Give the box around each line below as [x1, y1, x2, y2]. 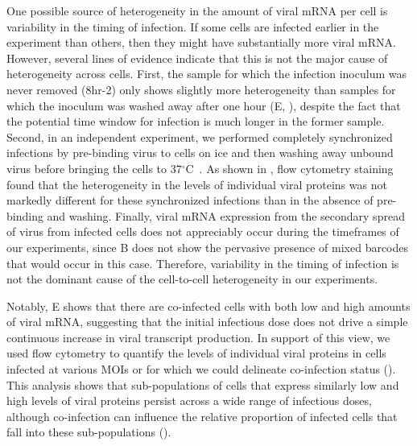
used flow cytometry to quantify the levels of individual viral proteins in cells [6, 345, 386, 361]
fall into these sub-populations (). [6, 423, 171, 440]
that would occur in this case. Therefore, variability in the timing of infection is [6, 254, 399, 271]
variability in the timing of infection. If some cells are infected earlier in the [6, 18, 379, 35]
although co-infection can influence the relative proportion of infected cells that [6, 407, 398, 424]
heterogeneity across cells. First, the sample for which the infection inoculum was [6, 65, 407, 82]
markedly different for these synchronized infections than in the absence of [6, 192, 374, 209]
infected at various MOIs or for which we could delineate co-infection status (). [6, 361, 396, 378]
